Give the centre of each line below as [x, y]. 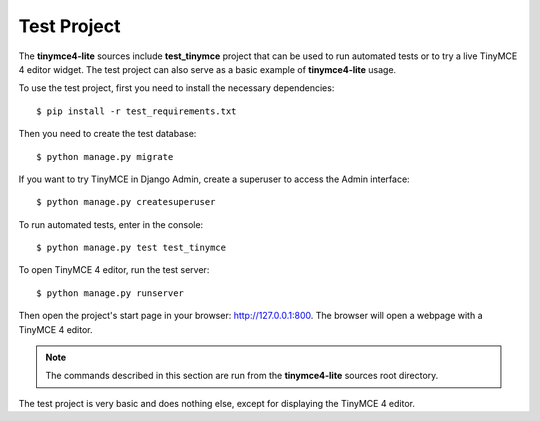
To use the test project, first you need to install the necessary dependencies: [176, 88]
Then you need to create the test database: [107, 134]
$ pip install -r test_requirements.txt [136, 111]
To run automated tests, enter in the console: [111, 224]
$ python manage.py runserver [110, 293]
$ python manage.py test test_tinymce [131, 248]
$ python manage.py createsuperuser [126, 202]
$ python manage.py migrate [105, 156]
